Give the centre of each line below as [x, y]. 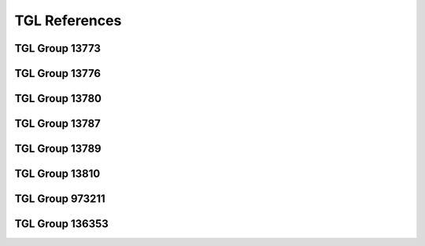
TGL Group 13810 [57, 174]
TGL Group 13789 [58, 149]
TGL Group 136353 [62, 224]
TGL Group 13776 [58, 73]
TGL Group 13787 [58, 124]
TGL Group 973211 [60, 199]
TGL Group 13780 [58, 99]
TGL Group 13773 [58, 48]
